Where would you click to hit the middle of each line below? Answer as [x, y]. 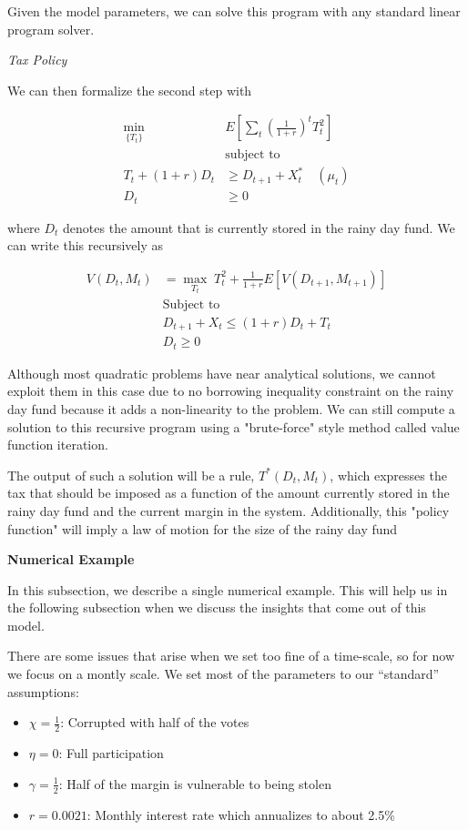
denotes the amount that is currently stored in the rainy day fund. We [259, 227]
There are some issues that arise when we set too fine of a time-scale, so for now [231, 656]
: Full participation [111, 753]
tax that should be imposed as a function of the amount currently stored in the [229, 493]
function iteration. [58, 445]
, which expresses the [388, 475]
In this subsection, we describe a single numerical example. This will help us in [228, 589]
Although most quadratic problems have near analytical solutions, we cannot [222, 373]
